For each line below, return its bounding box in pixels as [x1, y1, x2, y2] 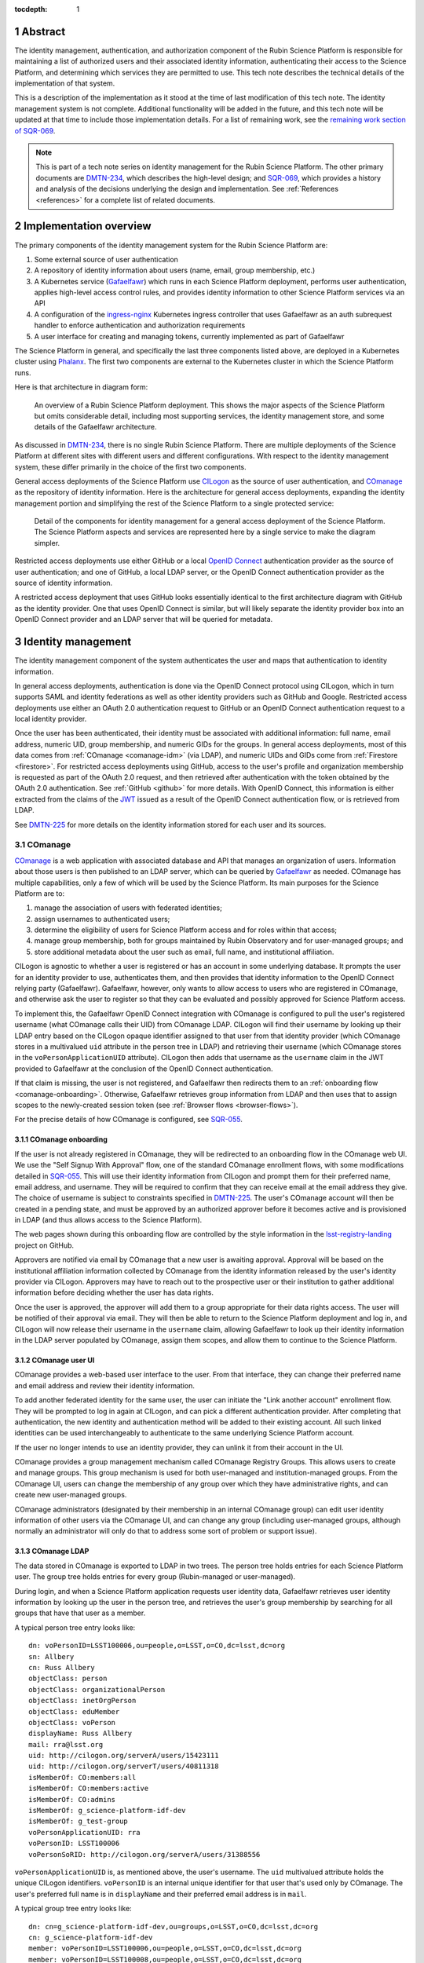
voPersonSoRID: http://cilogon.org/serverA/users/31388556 [28, 1850, 261, 1859]
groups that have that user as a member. [14, 1608, 146, 1618]
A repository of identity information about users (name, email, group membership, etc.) [34, 265, 316, 275]
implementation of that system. [14, 79, 115, 88]
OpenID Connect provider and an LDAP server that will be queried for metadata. [14, 615, 273, 624]
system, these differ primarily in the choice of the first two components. [14, 462, 247, 471]
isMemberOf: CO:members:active [28, 1784, 149, 1793]
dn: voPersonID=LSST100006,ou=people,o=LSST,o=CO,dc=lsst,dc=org [28, 1641, 286, 1650]
